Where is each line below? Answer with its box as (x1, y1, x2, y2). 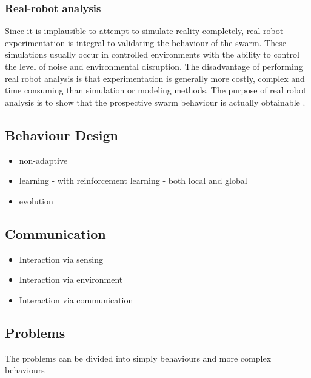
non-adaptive (19, 154, 68, 166)
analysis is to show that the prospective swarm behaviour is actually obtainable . (5, 95, 306, 108)
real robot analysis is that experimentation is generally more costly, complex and (5, 72, 305, 84)
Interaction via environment (19, 273, 123, 286)
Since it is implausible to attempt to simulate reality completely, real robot (5, 24, 284, 37)
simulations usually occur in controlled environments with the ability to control (5, 48, 299, 61)
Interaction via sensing (19, 252, 104, 265)
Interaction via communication (19, 293, 133, 306)
